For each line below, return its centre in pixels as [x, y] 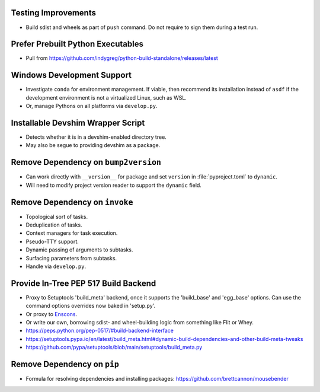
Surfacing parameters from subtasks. [71, 258]
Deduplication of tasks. [54, 225]
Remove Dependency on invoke [72, 202]
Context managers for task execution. [72, 233]
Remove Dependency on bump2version [86, 162]
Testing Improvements [53, 13]
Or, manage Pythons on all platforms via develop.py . [92, 106]
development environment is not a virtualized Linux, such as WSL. [106, 97]
